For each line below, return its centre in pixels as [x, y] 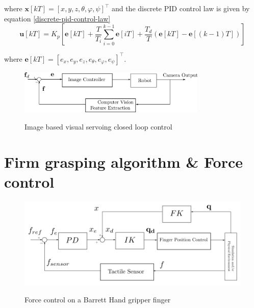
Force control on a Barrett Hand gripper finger [98, 299]
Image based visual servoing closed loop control [98, 126]
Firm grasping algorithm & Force [124, 161]
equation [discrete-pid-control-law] [57, 18]
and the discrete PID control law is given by [181, 8]
